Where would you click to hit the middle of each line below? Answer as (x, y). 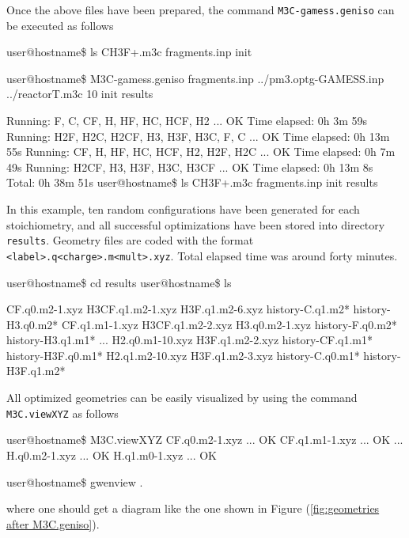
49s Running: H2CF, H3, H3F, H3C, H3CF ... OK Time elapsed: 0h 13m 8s (190, 167)
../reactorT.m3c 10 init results (80, 94)
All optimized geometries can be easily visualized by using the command (182, 398)
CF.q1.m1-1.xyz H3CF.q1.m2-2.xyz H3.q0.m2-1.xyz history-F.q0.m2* (229, 324)
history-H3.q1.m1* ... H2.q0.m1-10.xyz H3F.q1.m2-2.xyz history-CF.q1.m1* (190, 340)
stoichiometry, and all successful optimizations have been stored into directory (196, 224)
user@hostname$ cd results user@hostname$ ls (119, 282)
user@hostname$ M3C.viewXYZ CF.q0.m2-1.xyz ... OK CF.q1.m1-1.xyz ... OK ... (205, 439)
